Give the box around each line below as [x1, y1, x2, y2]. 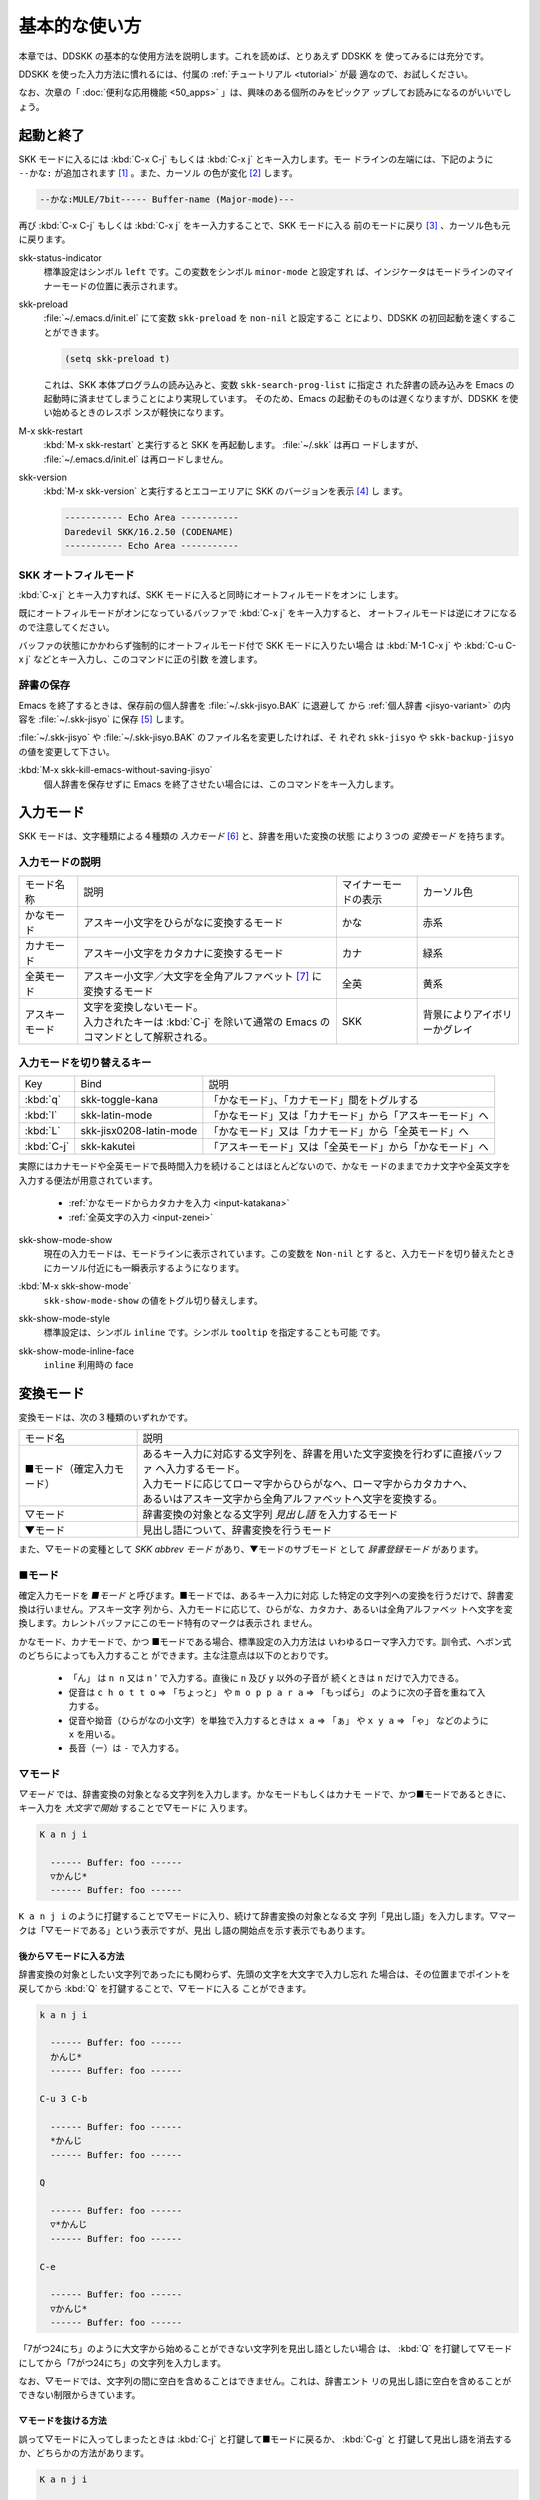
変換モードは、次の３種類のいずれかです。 [18, 1411, 194, 1423]
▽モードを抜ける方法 [18, 2415, 107, 2427]
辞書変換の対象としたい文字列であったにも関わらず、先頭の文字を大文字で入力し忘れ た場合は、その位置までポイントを [18, 1968, 511, 1980]
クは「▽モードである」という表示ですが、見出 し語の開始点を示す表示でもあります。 [18, 1924, 371, 1936]
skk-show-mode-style [18, 1312, 110, 1324]
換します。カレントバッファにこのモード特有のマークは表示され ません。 [18, 1617, 318, 1629]
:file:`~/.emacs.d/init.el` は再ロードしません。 [43, 453, 229, 465]
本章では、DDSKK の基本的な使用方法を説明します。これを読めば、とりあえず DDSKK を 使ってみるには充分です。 [18, 50, 490, 62]
